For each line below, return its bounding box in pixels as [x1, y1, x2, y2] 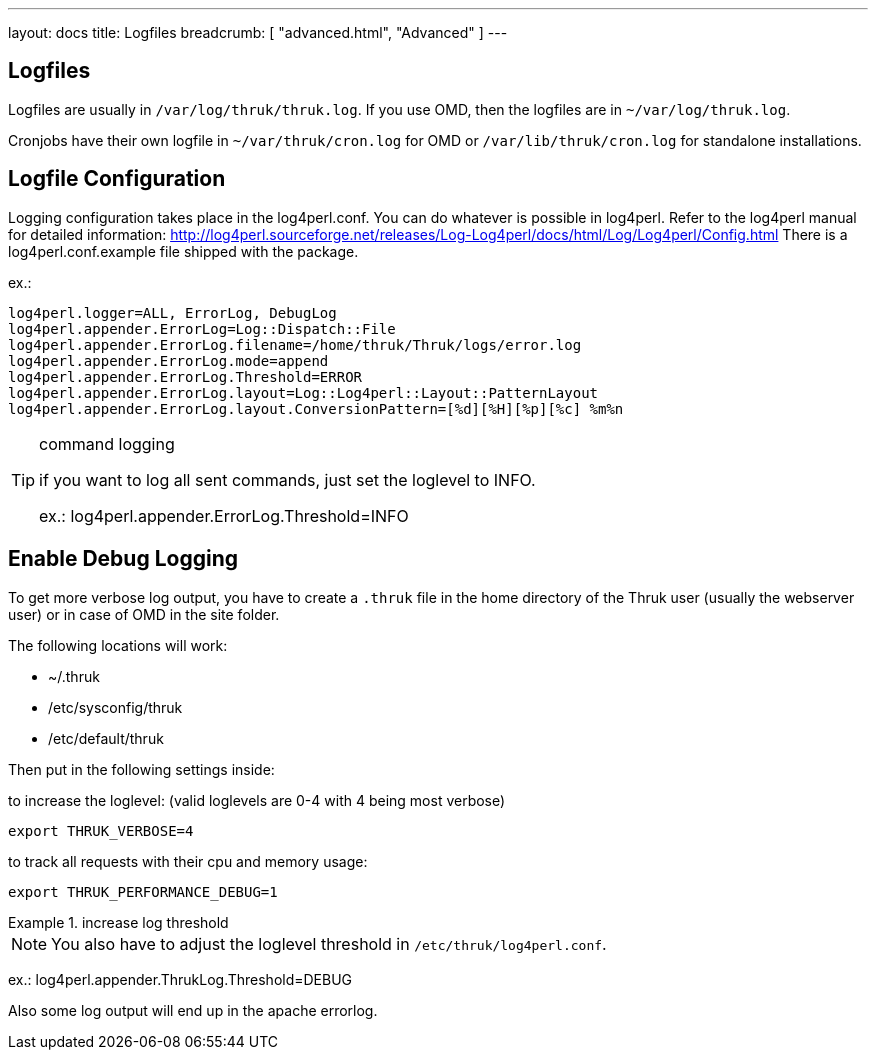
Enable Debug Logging [8, 546, 238, 572]
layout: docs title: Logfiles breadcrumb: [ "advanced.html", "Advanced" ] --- [8, 24, 508, 41]
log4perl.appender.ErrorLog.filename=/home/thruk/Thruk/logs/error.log [8, 336, 582, 353]
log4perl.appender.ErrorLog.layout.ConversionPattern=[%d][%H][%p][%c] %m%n [8, 400, 624, 417]
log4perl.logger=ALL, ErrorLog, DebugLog [8, 304, 337, 321]
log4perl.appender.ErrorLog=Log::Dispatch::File [8, 320, 396, 337]
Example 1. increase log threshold [8, 913, 229, 931]
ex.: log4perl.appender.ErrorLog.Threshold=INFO [39, 505, 409, 526]
